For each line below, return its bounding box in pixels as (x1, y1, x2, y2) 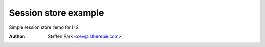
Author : (9, 33, 26, 39)
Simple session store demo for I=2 (9, 24, 79, 30)
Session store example (9, 7, 104, 18)
